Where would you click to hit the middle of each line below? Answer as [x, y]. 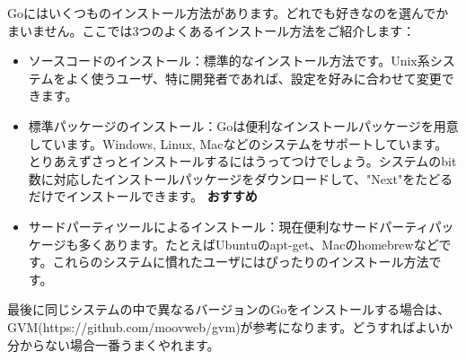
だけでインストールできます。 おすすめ [143, 196]
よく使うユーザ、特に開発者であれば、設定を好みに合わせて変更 [254, 78]
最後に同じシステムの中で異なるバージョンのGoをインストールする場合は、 [229, 309]
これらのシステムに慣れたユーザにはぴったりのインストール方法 [241, 262]
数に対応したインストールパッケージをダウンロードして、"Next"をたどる [241, 178]
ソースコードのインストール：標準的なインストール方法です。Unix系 [229, 61]
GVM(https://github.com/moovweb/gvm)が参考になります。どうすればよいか [230, 326]
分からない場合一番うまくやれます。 [114, 344]
